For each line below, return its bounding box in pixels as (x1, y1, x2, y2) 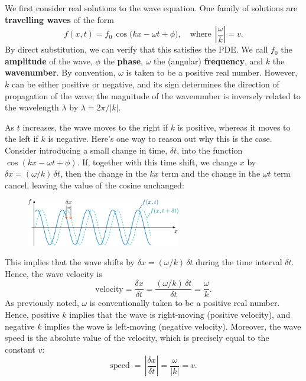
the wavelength (5, 101, 59, 113)
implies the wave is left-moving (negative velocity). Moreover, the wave (44, 320, 301, 332)
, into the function (177, 144, 243, 156)
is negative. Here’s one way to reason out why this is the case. (48, 132, 272, 145)
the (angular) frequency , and (154, 54, 263, 67)
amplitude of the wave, (5, 54, 93, 67)
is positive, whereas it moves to (177, 121, 291, 133)
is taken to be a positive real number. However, (126, 66, 298, 79)
